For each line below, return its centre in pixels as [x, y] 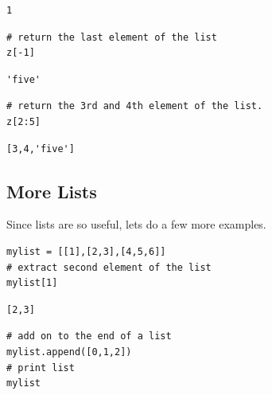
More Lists [52, 191]
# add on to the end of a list [89, 336]
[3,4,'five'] [41, 149]
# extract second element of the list [109, 267]
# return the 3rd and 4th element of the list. [135, 106]
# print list [41, 368]
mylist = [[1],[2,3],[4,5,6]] [86, 251]
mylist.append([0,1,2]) [69, 352]
